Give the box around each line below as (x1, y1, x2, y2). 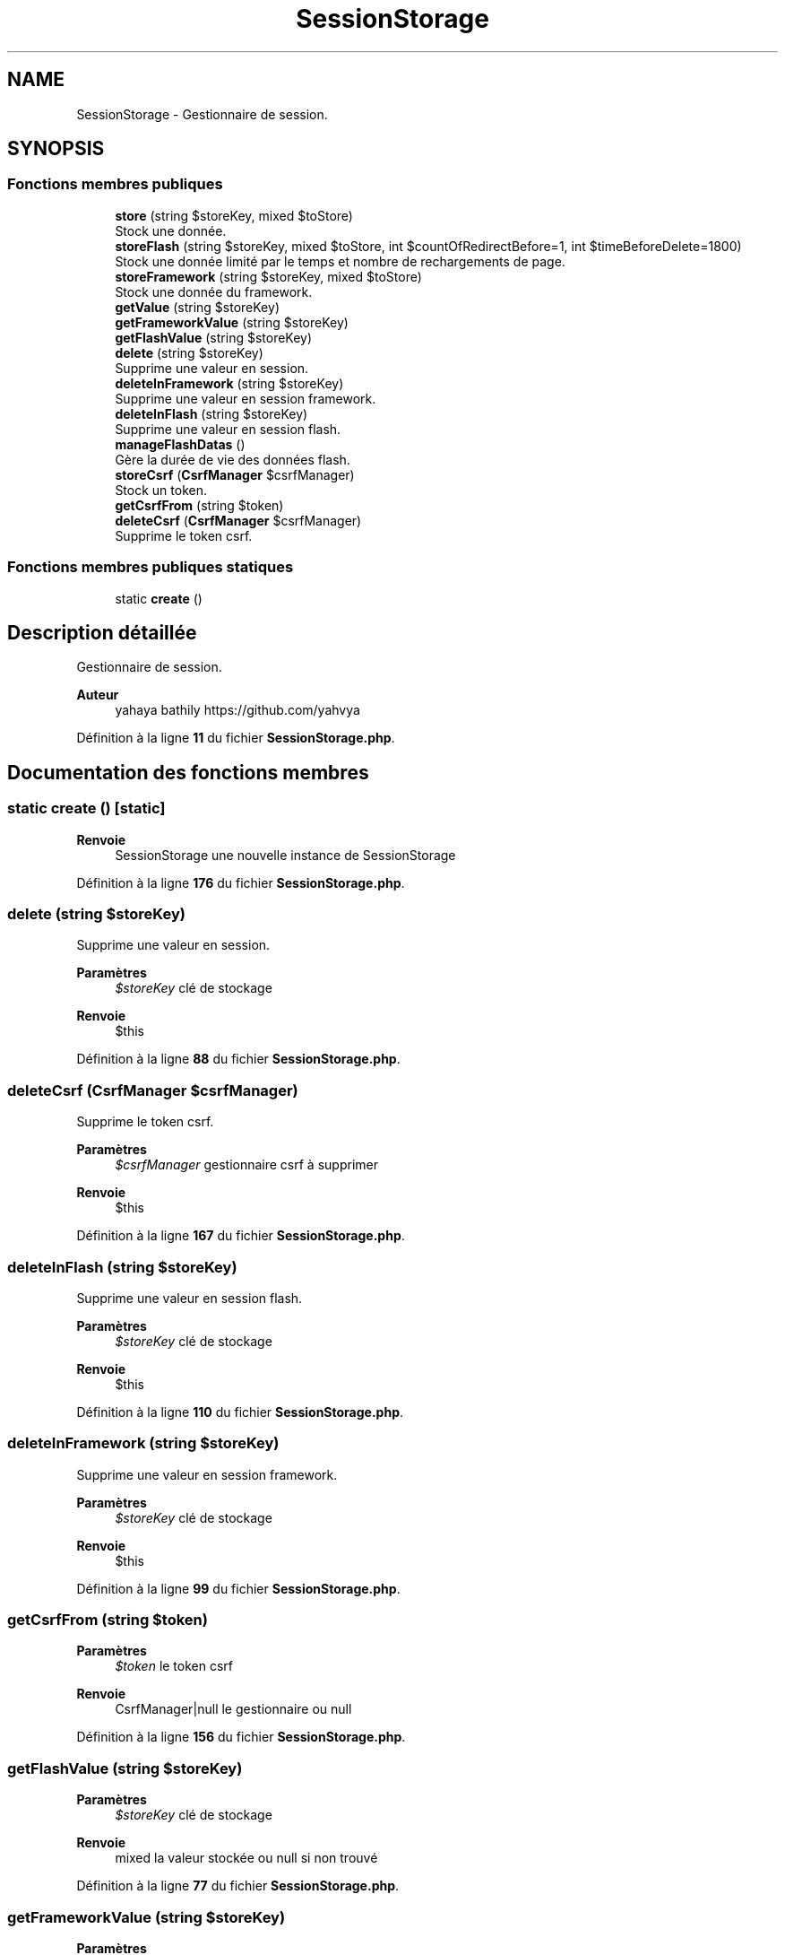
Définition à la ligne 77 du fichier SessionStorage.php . (76, 1878, 400, 1894)
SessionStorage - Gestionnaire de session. (76, 106, 328, 122)
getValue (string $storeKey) (115, 299, 280, 315)
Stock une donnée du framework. (115, 283, 313, 300)
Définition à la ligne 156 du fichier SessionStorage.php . (76, 1729, 406, 1745)
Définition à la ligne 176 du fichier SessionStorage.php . (76, 874, 405, 891)
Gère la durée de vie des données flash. (115, 451, 350, 467)
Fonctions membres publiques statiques (7, 558, 294, 577)
